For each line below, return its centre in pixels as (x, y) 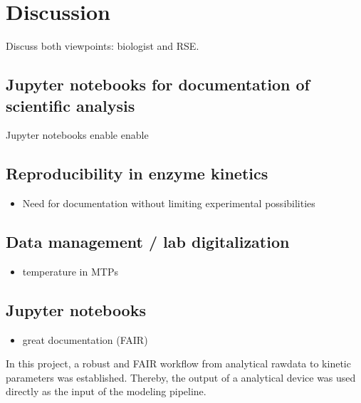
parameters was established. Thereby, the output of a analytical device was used (181, 377)
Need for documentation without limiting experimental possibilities (169, 203)
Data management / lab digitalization (148, 242)
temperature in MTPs (70, 271)
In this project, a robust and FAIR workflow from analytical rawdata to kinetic (178, 363)
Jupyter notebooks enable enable (77, 135)
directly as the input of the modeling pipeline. (106, 391)
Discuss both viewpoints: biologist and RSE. (103, 46)
